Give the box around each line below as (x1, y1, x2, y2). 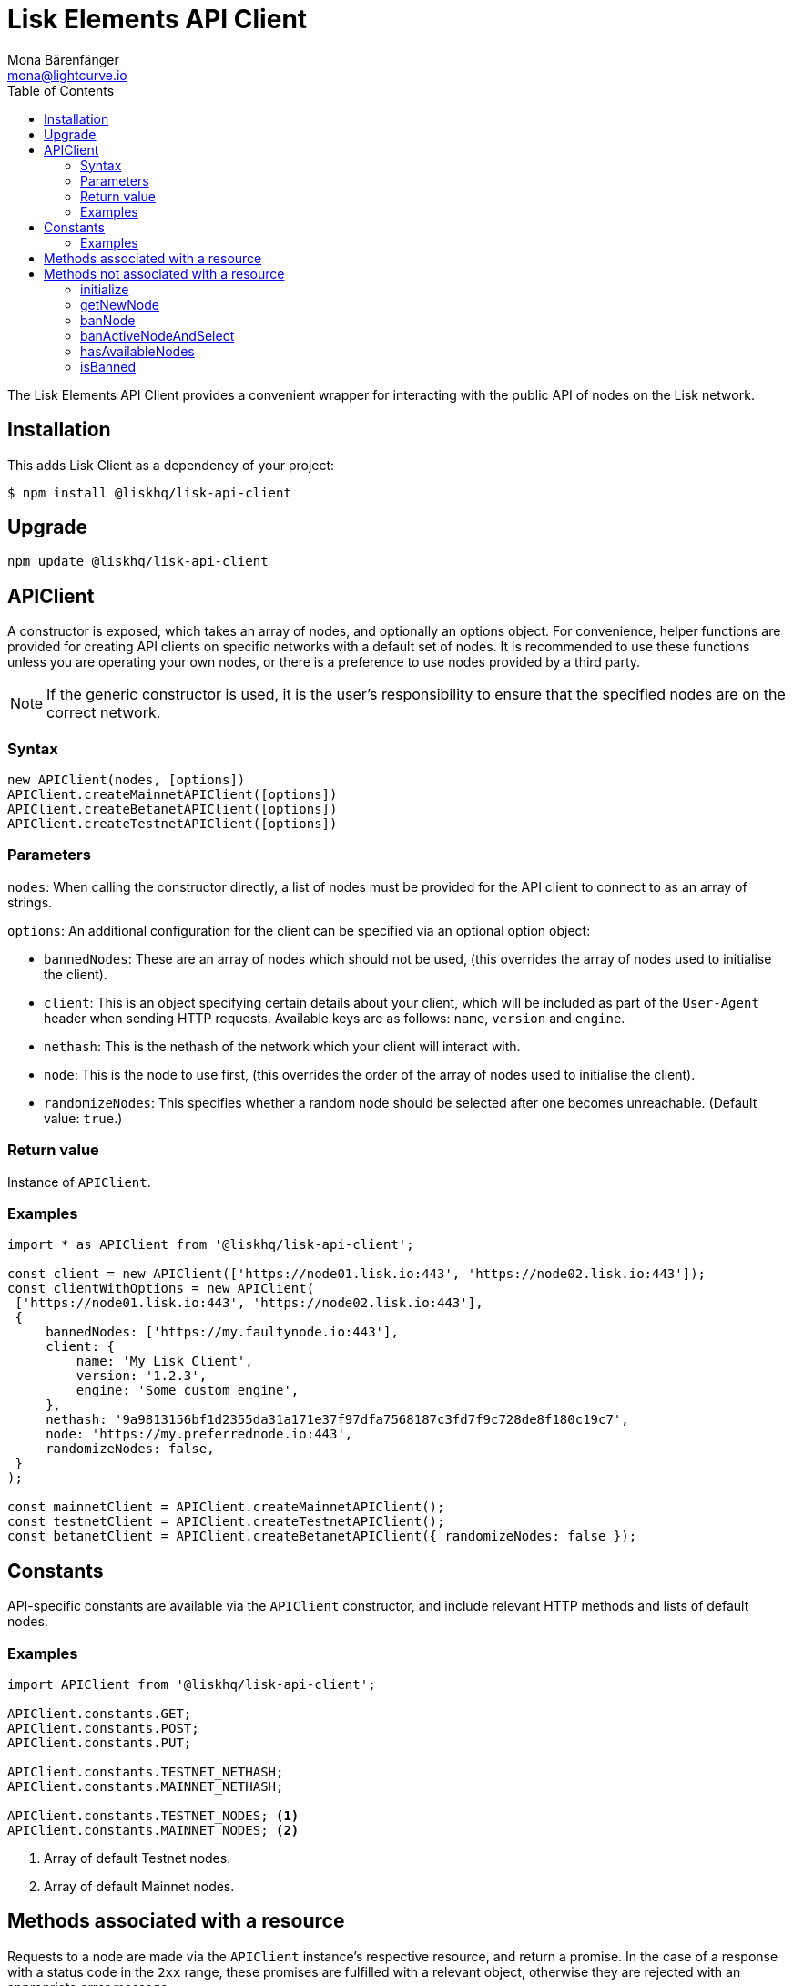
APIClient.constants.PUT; (7, 1735, 192, 1750)
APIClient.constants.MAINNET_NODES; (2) (7, 1822, 300, 1838)
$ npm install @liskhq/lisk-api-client (7, 485, 291, 500)
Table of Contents (7, 82, 115, 98)
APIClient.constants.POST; (7, 1720, 199, 1735)
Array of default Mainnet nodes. (44, 1878, 235, 1894)
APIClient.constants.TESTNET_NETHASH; (7, 1764, 284, 1779)
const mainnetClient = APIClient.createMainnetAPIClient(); (7, 1500, 445, 1515)
